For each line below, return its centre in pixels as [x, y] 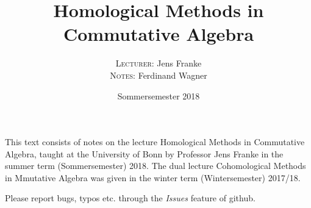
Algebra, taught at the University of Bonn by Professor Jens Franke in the [144, 153]
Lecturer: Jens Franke [159, 63]
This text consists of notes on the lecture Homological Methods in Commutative [155, 142]
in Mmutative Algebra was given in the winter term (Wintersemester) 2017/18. [153, 177]
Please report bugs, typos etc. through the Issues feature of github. [130, 198]
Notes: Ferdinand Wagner [159, 75]
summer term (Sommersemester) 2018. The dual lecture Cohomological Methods [155, 166]
